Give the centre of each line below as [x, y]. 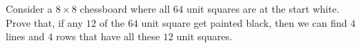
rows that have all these [108, 36]
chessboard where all [125, 8]
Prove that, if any [45, 22]
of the [112, 22]
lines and [25, 36]
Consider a [29, 8]
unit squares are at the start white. [263, 8]
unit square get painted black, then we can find [244, 22]
